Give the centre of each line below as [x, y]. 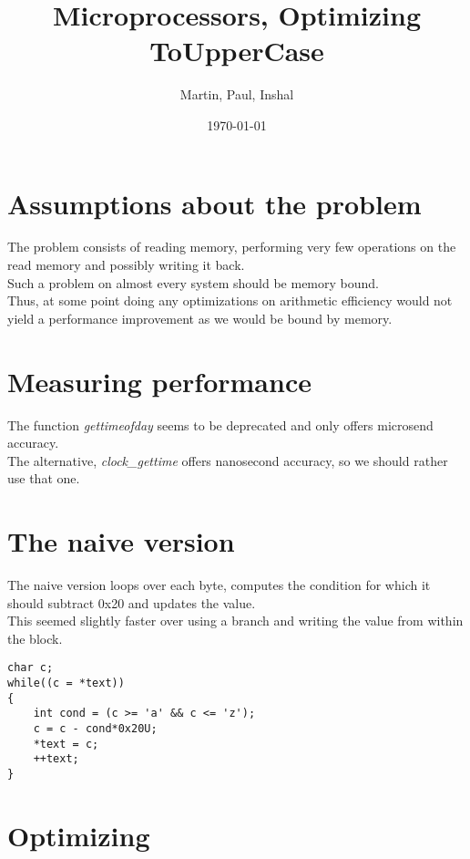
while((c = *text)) [66, 683]
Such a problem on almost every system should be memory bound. [193, 282]
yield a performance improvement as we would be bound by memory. [200, 318]
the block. [35, 638]
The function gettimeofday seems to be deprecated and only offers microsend [220, 424]
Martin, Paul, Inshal [237, 94]
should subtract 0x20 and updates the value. [132, 602]
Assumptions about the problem [215, 203]
